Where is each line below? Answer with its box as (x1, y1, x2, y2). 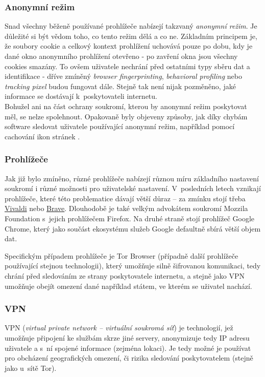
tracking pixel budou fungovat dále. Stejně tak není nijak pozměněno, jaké (5, 80, 236, 91)
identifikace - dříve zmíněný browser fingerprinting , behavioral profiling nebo (5, 71, 242, 81)
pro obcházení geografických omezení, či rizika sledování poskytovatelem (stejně (5, 352, 253, 363)
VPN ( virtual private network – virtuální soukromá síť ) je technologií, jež (5, 322, 233, 333)
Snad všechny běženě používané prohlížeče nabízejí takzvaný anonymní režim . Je (5, 20, 257, 31)
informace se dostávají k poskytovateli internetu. (5, 91, 157, 101)
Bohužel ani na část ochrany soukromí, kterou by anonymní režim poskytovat (5, 100, 247, 111)
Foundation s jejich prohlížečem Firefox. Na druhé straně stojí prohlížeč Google (5, 213, 255, 223)
